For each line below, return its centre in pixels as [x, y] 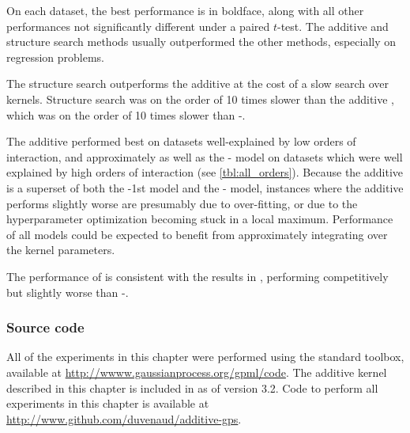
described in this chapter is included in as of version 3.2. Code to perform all [192, 387]
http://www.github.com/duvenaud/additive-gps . [124, 418]
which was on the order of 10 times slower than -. [126, 114]
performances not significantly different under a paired [138, 26]
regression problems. [56, 57]
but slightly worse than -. [68, 292]
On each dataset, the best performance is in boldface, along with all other [185, 10]
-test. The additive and [333, 26]
